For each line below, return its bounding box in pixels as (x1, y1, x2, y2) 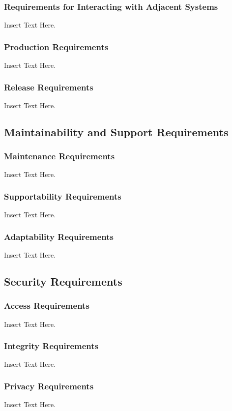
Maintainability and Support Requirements (4, 124, 229, 139)
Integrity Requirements (4, 340, 99, 352)
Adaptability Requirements (4, 230, 114, 242)
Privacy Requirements (4, 380, 94, 392)
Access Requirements (4, 299, 89, 312)
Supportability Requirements (4, 190, 121, 202)
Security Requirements (4, 274, 122, 289)
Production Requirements (4, 40, 109, 53)
